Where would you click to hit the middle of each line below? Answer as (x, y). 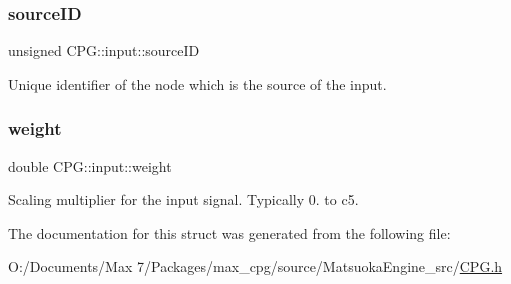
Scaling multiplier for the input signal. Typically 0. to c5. (183, 199)
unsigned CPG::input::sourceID (104, 50)
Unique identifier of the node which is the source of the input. (197, 83)
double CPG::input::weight (90, 165)
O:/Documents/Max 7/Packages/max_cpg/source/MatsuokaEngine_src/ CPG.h (255, 266)
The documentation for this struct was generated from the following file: (229, 232)
